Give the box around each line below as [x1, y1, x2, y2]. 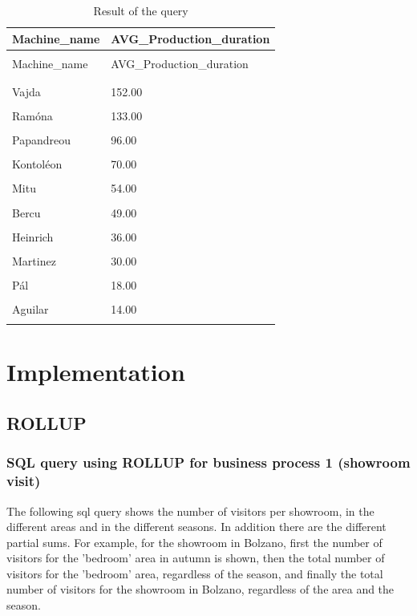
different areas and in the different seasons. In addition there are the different [6, 518, 387, 535]
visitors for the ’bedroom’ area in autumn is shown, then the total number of [6, 549, 385, 566]
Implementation [6, 355, 185, 388]
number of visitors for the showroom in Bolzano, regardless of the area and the [6, 581, 395, 598]
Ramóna [12, 107, 53, 124]
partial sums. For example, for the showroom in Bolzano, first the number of [6, 533, 383, 550]
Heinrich [12, 228, 54, 245]
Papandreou [12, 132, 71, 148]
